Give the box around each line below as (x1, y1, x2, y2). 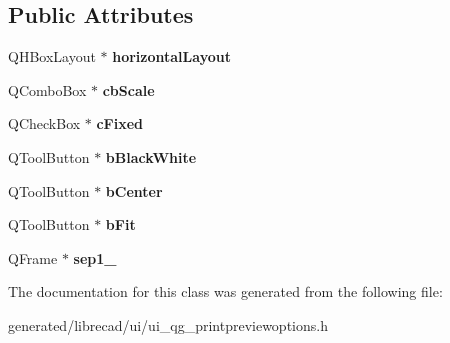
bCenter (105, 180, 163, 201)
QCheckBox (8, 113, 81, 134)
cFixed (96, 113, 144, 134)
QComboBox (8, 79, 87, 100)
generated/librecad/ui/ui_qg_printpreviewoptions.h (8, 314, 328, 335)
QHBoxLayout (8, 46, 96, 67)
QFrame (8, 247, 58, 268)
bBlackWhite (105, 146, 197, 167)
